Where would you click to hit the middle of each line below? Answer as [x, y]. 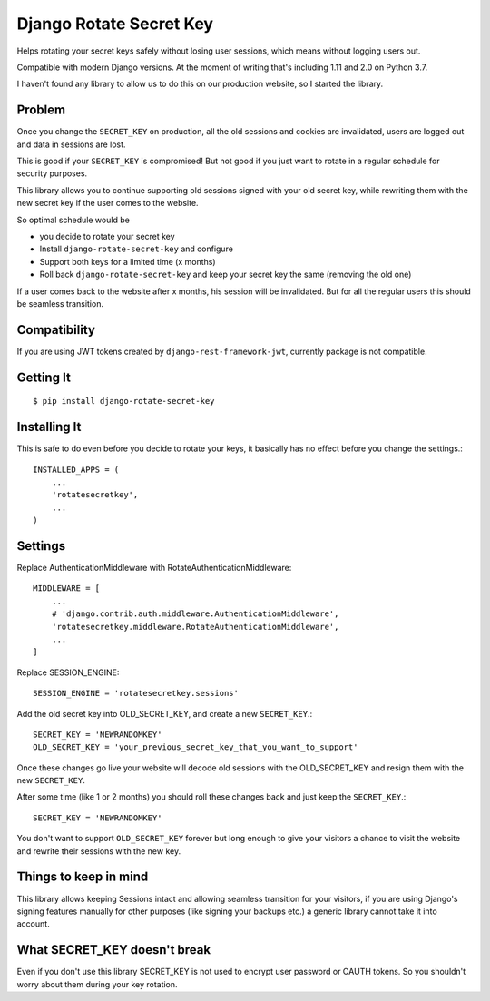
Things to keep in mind [83, 877]
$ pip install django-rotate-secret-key [124, 401]
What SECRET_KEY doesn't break [114, 950]
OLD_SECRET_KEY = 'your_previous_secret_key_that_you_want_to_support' [196, 747]
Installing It [49, 427]
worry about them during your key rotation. [97, 984]
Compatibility [56, 330]
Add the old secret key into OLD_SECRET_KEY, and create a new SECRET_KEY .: [165, 713]
